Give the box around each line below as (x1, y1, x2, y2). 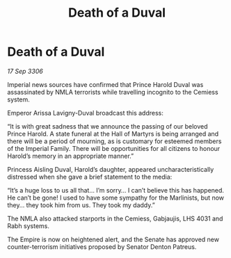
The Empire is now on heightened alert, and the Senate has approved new (7, 235, 219, 243)
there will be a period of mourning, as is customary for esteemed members (7, 137, 222, 145)
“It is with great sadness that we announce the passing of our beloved (7, 122, 208, 130)
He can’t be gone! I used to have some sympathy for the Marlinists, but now (7, 193, 225, 202)
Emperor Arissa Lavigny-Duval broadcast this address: (7, 108, 164, 117)
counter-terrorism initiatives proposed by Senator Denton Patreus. (7, 242, 197, 251)
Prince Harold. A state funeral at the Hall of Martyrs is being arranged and (7, 129, 219, 138)
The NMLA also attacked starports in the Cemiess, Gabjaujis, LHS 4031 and (7, 214, 223, 223)
